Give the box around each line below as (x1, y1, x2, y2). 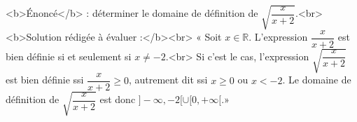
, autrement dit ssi (128, 72, 208, 87)
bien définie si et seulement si (6, 48, 132, 63)
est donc (99, 92, 136, 107)
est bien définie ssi (6, 72, 84, 87)
